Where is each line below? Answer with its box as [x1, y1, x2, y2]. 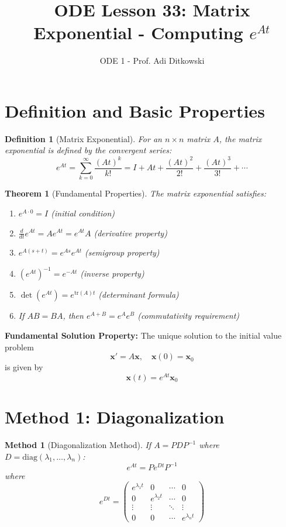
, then [63, 309, 84, 322]
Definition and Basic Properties [5, 98, 265, 122]
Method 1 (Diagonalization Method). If [5, 439, 151, 451]
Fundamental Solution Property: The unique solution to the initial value [5, 329, 282, 342]
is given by [5, 361, 43, 373]
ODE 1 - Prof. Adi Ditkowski [99, 54, 205, 67]
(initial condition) [51, 206, 115, 219]
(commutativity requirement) [137, 309, 240, 322]
